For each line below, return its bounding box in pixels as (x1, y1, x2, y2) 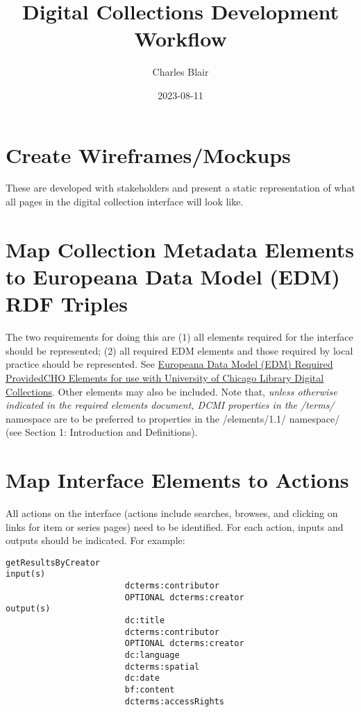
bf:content (124, 685, 175, 695)
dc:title (124, 616, 165, 626)
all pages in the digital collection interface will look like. (6, 194, 244, 209)
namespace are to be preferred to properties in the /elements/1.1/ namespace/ (6, 411, 340, 425)
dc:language (124, 650, 180, 661)
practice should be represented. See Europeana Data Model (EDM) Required (6, 357, 333, 371)
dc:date (124, 673, 160, 684)
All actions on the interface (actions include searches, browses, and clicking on (6, 506, 338, 520)
